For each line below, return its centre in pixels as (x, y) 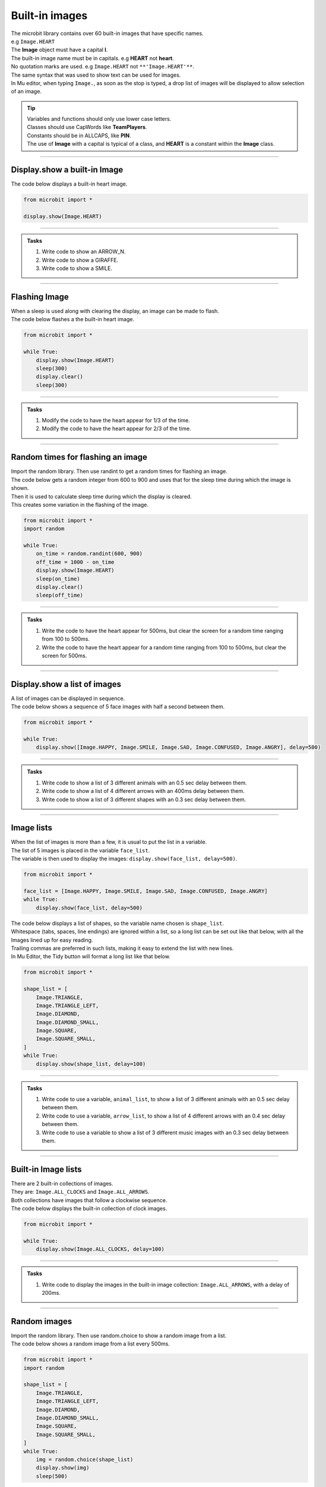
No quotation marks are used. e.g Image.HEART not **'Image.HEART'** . (103, 67)
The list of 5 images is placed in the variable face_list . (80, 850)
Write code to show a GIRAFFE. (80, 260)
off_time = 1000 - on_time (75, 562)
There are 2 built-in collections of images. (62, 1183)
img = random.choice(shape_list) (85, 1459)
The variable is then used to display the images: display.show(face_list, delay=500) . (124, 859)
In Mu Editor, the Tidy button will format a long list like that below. (91, 956)
